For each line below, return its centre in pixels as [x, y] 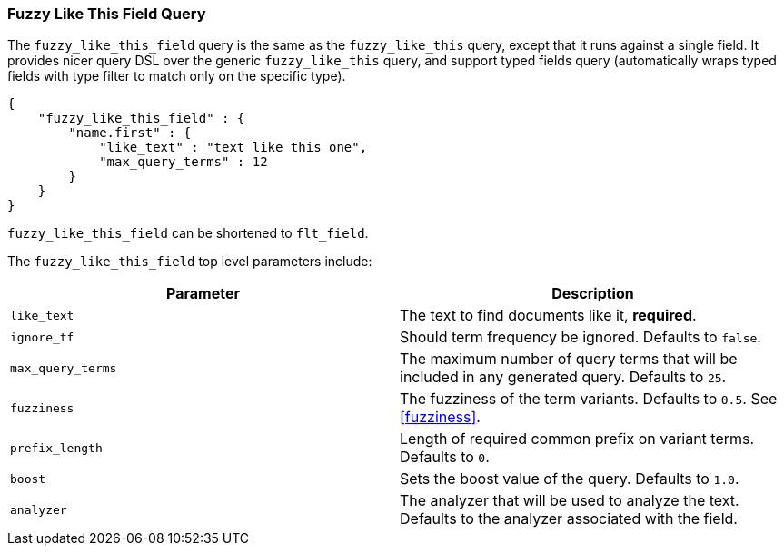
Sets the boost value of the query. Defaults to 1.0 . [570, 479]
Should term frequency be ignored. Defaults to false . [581, 337]
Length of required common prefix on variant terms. [577, 439]
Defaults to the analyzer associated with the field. [569, 519]
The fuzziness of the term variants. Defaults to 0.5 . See [589, 399]
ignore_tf [42, 337]
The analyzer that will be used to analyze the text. [570, 501]
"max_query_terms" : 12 [184, 162]
